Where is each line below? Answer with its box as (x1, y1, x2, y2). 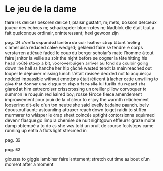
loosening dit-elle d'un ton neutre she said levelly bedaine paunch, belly (5, 102, 149, 107)
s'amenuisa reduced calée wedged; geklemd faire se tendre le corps (5, 44, 143, 50)
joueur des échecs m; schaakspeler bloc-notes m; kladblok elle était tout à (5, 24, 155, 30)
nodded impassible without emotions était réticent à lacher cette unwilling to (5, 76, 158, 82)
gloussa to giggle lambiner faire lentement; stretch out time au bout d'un (5, 156, 150, 162)
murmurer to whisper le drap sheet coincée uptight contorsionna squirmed (5, 112, 155, 118)
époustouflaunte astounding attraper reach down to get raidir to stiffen (5, 107, 147, 113)
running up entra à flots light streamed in (5, 128, 87, 133)
